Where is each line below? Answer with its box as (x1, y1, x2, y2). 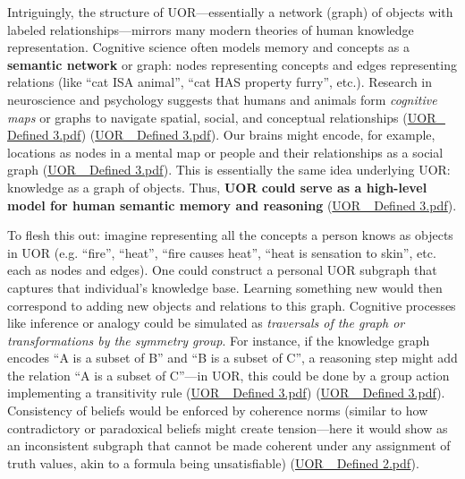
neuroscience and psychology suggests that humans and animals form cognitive (7, 90, 437, 108)
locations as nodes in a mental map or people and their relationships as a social (7, 142, 444, 161)
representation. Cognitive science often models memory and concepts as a (7, 38, 410, 56)
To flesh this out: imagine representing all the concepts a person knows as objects (7, 226, 453, 244)
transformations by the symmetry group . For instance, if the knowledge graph (7, 330, 430, 349)
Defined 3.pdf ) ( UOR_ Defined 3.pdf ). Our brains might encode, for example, (7, 125, 435, 144)
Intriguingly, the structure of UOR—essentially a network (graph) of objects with (7, 3, 453, 21)
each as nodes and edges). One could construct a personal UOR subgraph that (7, 261, 437, 279)
